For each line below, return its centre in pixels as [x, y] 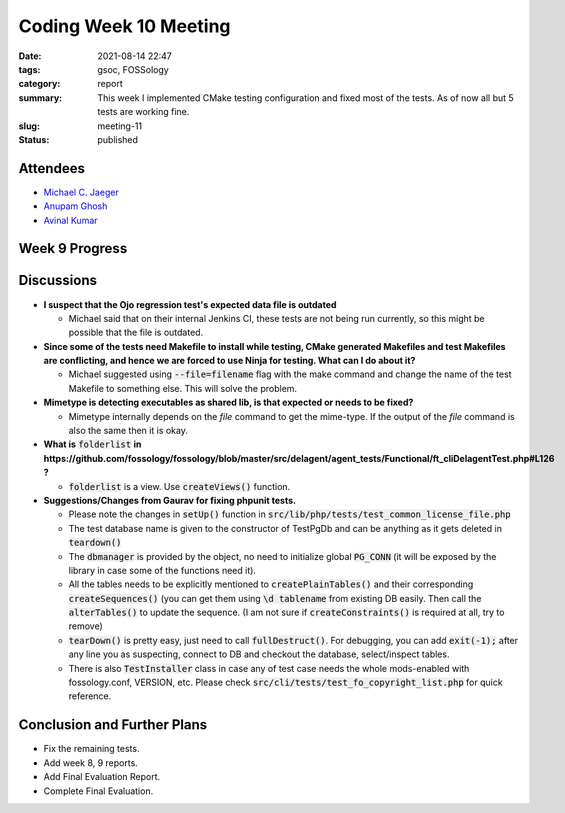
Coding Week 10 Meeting [124, 26]
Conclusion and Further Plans [113, 725]
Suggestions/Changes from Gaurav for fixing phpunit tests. [170, 500]
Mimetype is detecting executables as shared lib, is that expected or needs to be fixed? [228, 402]
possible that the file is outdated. [136, 332]
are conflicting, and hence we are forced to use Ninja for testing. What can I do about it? [229, 361]
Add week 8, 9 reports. [91, 762]
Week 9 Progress [73, 248]
